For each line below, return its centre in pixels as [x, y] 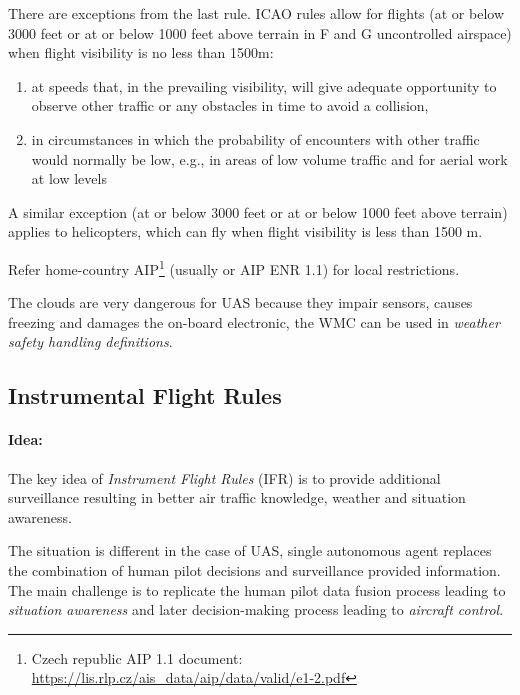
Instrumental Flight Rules [145, 395]
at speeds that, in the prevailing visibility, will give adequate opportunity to [264, 85]
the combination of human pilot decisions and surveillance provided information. [254, 569]
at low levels [69, 178]
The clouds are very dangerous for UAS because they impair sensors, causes [240, 302]
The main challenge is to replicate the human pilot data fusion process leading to [257, 589]
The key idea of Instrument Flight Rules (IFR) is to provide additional [224, 477]
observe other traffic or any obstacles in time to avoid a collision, [230, 105]
